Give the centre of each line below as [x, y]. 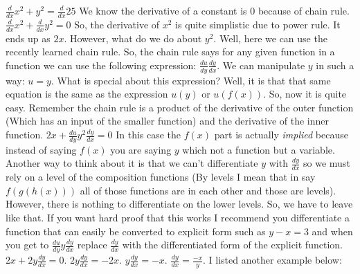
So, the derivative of [117, 24]
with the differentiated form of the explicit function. [232, 245]
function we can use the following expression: [101, 65]
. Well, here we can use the [270, 38]
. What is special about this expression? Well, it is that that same [191, 80]
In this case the [148, 135]
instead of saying [41, 149]
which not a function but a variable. [259, 149]
